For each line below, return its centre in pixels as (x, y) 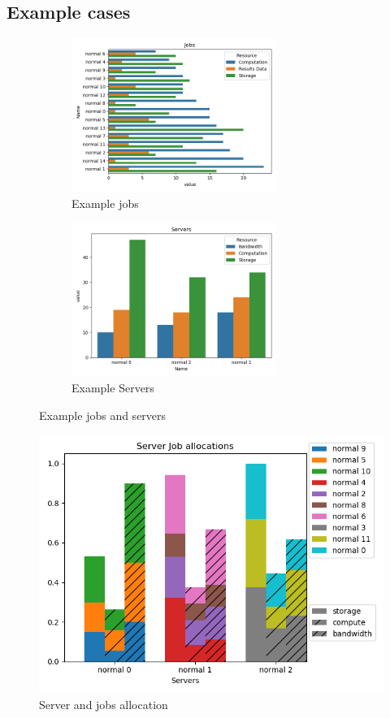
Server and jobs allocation (104, 704)
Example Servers (113, 387)
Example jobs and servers (103, 415)
